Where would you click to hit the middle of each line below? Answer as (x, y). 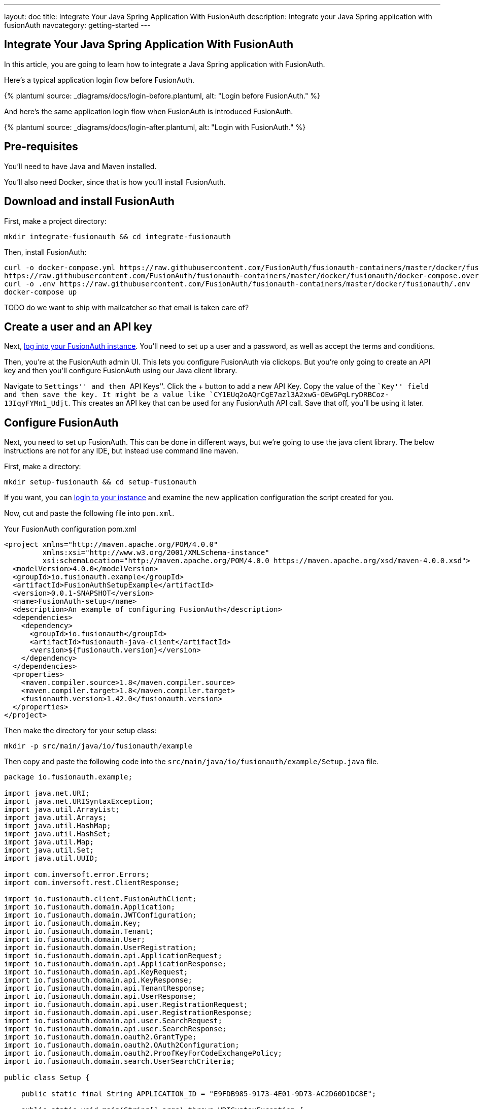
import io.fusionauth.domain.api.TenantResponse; (105, 988)
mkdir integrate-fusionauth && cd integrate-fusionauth (117, 236)
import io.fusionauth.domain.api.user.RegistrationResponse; (128, 1013)
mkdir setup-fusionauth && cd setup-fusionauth (100, 482)
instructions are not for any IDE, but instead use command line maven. (121, 451)
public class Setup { (47, 1078)
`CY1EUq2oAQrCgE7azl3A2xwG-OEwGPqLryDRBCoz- (299, 395)
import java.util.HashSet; (58, 834)
